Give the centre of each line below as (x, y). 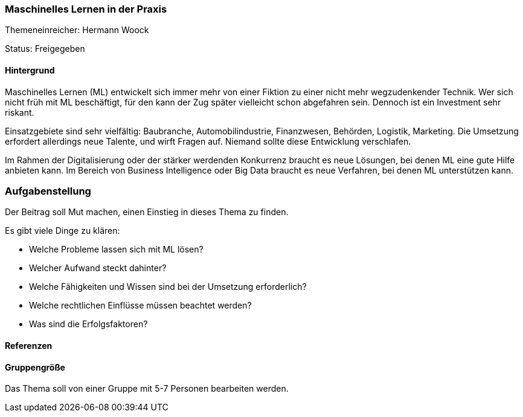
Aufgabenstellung (48, 191)
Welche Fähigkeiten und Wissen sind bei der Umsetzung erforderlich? (168, 287)
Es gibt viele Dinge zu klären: (63, 231)
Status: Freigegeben (45, 49)
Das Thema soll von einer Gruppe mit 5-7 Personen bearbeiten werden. (147, 389)
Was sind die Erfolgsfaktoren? (88, 324)
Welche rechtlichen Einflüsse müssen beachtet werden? (140, 306)
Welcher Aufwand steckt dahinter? (98, 268)
